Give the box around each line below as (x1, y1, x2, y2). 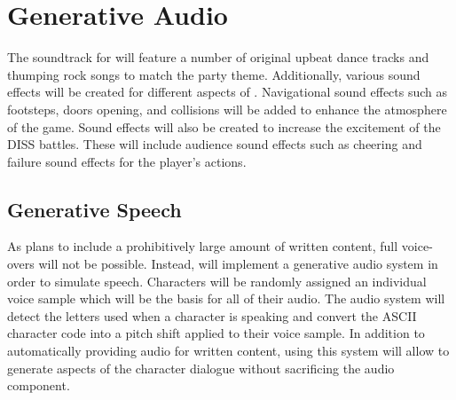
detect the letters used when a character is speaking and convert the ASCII (7, 306, 417, 325)
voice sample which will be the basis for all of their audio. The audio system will (7, 289, 445, 308)
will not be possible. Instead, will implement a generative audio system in (38, 255, 438, 273)
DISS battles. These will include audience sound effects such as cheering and (7, 135, 422, 153)
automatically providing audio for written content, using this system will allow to (7, 341, 450, 360)
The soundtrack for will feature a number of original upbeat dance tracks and (7, 48, 429, 67)
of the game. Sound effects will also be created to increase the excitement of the (7, 117, 441, 136)
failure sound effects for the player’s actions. (7, 152, 247, 170)
